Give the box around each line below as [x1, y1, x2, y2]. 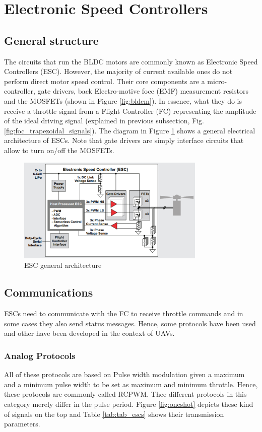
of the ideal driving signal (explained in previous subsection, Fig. [4, 115, 204, 126]
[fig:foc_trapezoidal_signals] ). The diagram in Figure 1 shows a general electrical [4, 125, 255, 135]
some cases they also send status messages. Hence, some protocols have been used [4, 318, 256, 328]
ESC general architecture [24, 260, 102, 270]
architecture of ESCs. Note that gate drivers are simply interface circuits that [4, 135, 244, 146]
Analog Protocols [4, 349, 76, 362]
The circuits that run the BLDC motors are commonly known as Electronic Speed [4, 56, 258, 66]
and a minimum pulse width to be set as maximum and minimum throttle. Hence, [4, 379, 258, 389]
